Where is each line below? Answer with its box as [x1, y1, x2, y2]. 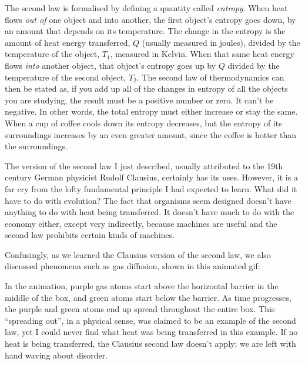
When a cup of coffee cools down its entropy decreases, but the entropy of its [5, 116, 282, 129]
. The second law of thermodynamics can [136, 71, 284, 83]
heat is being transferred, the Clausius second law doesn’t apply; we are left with [5, 337, 296, 350]
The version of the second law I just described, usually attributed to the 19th [5, 159, 283, 172]
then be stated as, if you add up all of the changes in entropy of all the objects [5, 82, 288, 95]
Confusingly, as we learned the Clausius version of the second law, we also [5, 248, 271, 260]
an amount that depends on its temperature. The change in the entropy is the [5, 25, 286, 37]
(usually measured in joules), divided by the [142, 36, 300, 48]
